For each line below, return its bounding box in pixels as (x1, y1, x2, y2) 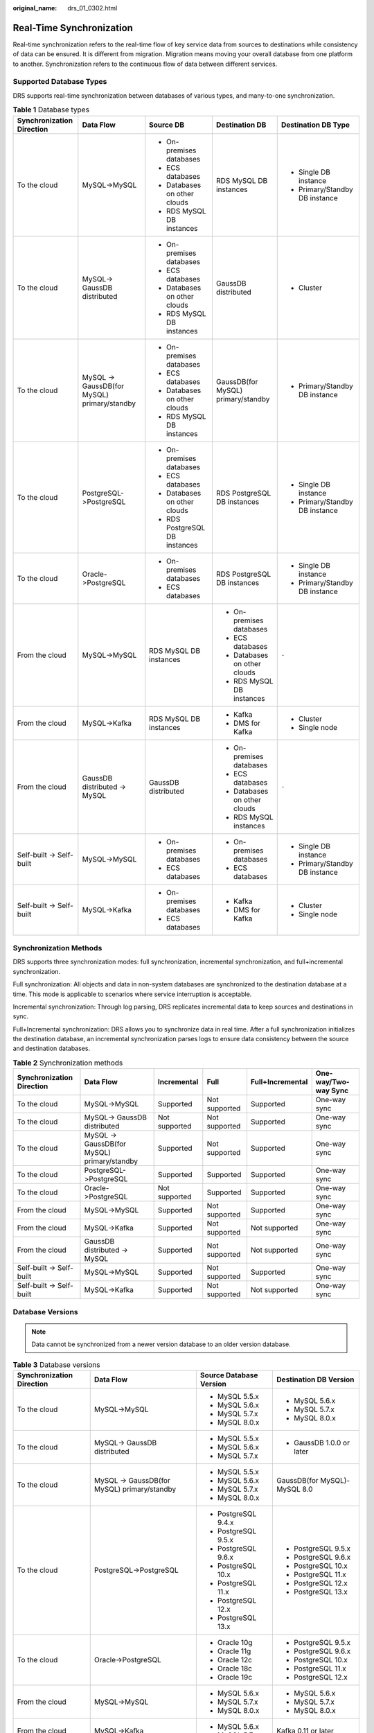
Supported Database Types (12, 77, 107, 87)
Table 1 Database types (12, 105, 90, 114)
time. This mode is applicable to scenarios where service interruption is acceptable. (12, 990, 252, 998)
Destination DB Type (280, 120, 350, 130)
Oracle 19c (217, 1672, 253, 1682)
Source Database (199, 1370, 258, 1379)
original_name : (12, 4, 57, 12)
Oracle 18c (217, 1664, 253, 1673)
